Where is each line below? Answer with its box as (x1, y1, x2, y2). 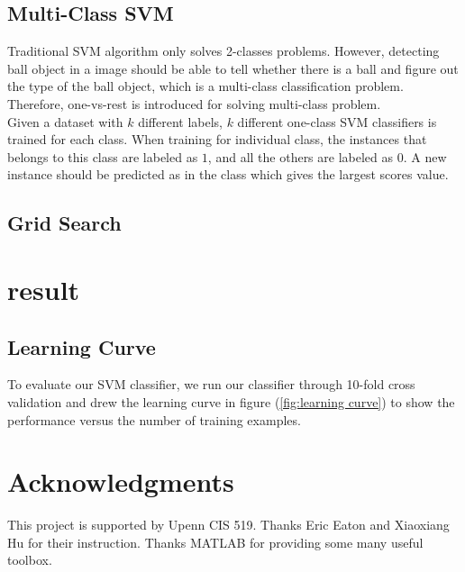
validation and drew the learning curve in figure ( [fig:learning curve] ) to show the (7, 392, 455, 411)
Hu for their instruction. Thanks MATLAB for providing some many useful (7, 532, 424, 551)
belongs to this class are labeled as (7, 147, 198, 166)
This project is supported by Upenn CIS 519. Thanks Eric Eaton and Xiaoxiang (7, 515, 450, 534)
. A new (403, 147, 447, 166)
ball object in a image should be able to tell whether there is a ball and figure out (7, 59, 459, 77)
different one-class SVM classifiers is (237, 112, 437, 131)
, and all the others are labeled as (207, 147, 394, 166)
